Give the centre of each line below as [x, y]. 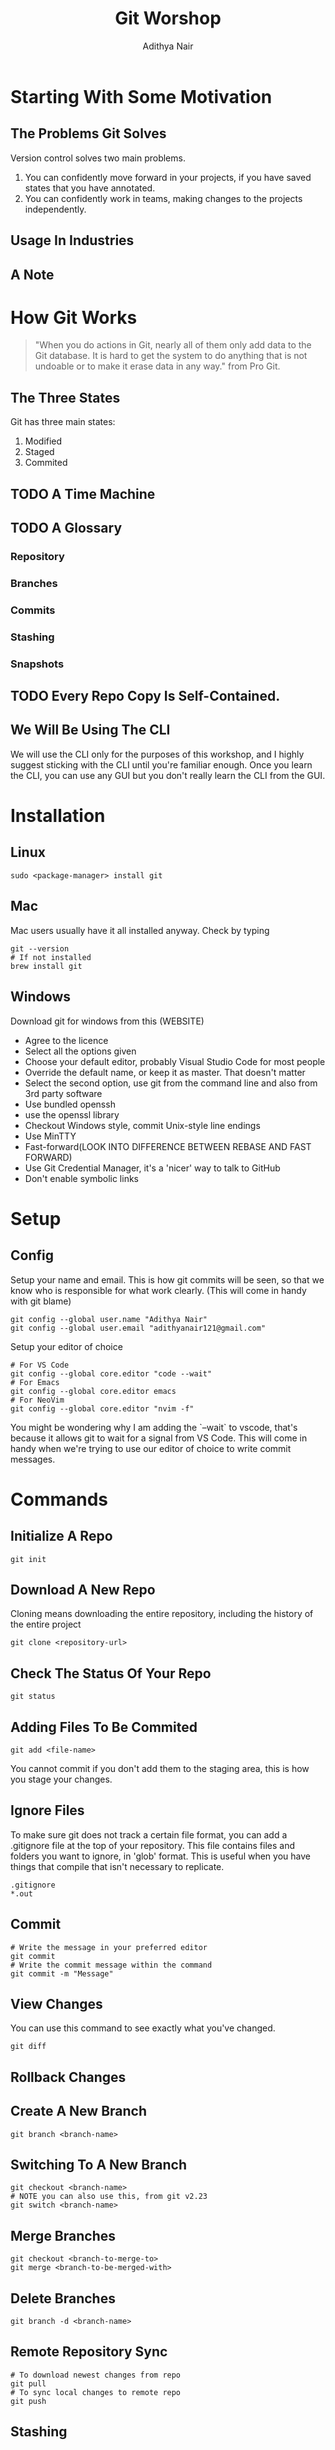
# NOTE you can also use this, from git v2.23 [109, 2197]
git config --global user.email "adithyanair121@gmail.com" [138, 1328]
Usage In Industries [72, 240]
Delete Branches [63, 2298]
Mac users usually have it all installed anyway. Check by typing [140, 930]
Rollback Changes [68, 2077]
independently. [55, 209]
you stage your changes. [61, 1779]
